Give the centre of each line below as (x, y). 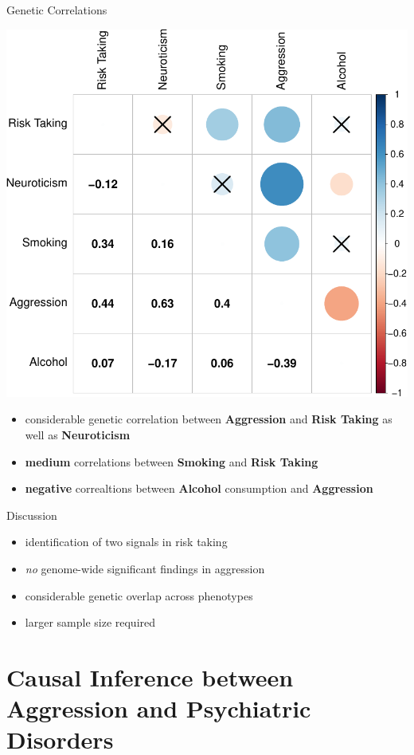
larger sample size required (90, 622)
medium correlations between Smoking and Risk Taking (172, 461)
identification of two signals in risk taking (126, 542)
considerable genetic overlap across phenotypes (139, 595)
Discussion (32, 515)
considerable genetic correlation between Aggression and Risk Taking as (209, 419)
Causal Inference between (150, 676)
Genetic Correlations (57, 10)
